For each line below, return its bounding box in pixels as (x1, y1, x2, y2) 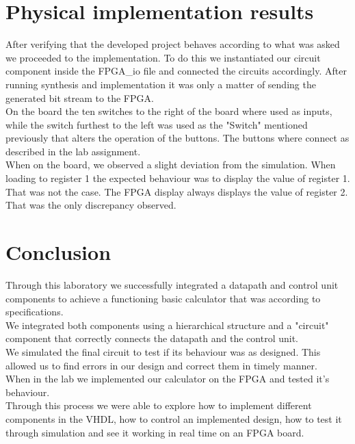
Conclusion (5, 238, 111, 266)
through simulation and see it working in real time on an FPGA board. (5, 425, 304, 439)
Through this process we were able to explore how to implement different (5, 398, 312, 413)
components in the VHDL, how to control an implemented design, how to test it (5, 411, 342, 426)
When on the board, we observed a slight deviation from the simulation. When (5, 157, 336, 172)
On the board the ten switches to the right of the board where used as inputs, (5, 104, 332, 118)
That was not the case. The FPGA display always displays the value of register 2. (5, 184, 348, 198)
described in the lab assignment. (5, 144, 141, 158)
